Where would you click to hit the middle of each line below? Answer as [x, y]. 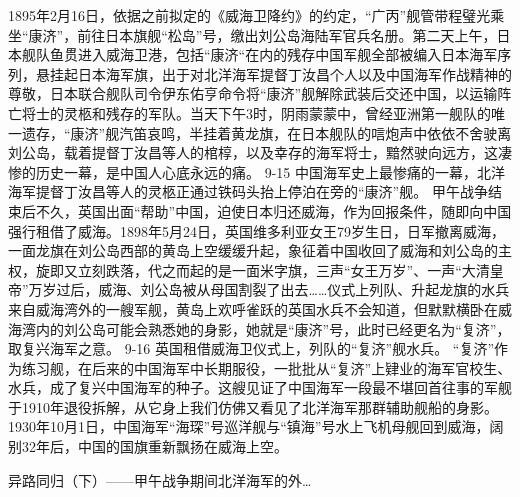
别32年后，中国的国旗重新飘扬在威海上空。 [148, 446]
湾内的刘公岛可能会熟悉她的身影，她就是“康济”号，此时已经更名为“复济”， [266, 328]
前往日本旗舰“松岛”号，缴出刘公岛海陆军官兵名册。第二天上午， [287, 34]
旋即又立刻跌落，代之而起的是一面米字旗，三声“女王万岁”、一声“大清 [262, 269]
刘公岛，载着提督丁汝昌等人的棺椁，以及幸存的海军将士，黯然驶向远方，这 [253, 152]
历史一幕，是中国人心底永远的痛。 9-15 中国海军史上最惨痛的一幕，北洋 [270, 171]
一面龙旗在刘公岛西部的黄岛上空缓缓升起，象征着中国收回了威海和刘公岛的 [253, 250]
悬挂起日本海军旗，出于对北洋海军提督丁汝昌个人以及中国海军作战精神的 [273, 73]
